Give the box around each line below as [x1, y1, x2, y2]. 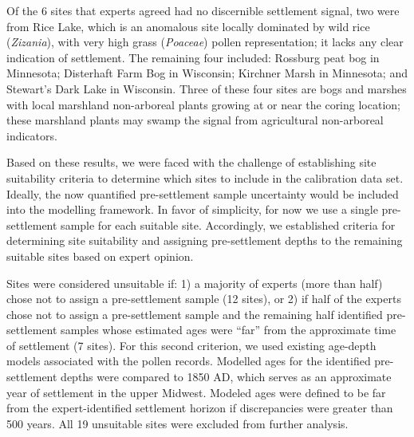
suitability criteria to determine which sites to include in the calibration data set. [6, 169, 404, 186]
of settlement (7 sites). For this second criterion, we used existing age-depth [6, 337, 377, 353]
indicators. [6, 127, 57, 144]
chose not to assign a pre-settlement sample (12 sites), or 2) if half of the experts [6, 290, 401, 307]
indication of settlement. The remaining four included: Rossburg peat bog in [6, 49, 380, 65]
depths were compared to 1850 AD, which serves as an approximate [61, 368, 392, 385]
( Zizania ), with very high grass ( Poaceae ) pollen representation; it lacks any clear [6, 33, 404, 50]
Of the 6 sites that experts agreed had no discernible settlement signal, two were [6, 2, 400, 18]
